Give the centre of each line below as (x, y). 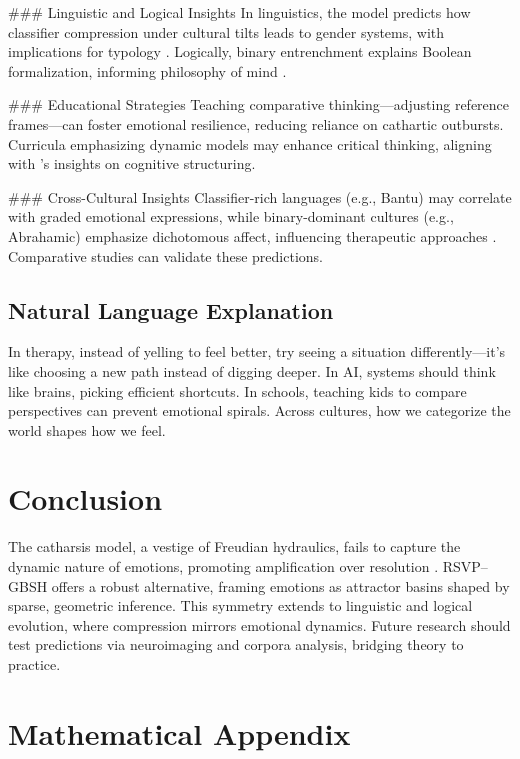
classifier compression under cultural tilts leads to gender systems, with (226, 31)
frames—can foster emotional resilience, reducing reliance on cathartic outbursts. (256, 123)
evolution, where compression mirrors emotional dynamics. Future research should (259, 624)
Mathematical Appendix (179, 732)
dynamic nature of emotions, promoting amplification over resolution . (223, 566)
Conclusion (85, 498)
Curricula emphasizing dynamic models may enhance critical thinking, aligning (250, 143)
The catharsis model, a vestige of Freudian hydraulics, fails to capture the (234, 546)
